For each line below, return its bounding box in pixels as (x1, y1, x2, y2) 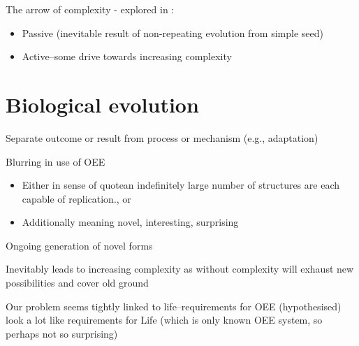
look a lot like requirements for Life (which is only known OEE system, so (6, 312, 323, 327)
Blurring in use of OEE (6, 154, 105, 168)
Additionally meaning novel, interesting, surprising (22, 215, 239, 229)
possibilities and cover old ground (6, 275, 149, 290)
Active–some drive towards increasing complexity (22, 49, 232, 64)
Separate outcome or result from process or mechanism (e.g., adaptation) (6, 130, 318, 145)
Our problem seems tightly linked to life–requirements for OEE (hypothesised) (6, 298, 342, 313)
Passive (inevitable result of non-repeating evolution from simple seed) (22, 25, 323, 40)
